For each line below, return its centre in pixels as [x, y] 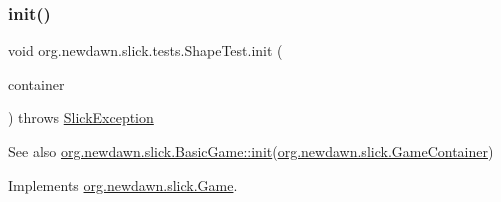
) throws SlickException [81, 117]
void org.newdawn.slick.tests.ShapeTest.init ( [145, 50]
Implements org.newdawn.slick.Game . [123, 184]
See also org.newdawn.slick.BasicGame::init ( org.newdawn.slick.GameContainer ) [251, 151]
